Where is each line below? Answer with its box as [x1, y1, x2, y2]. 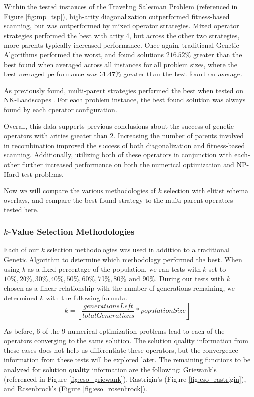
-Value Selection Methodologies [8, 225, 135, 237]
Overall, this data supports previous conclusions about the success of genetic [4, 121, 234, 131]
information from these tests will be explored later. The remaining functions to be [4, 354, 251, 365]
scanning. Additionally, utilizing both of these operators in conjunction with [4, 149, 232, 160]
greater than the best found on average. [123, 69, 242, 79]
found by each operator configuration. [4, 104, 117, 114]
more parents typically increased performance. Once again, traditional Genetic [4, 40, 239, 50]
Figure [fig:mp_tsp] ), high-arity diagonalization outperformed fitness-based [4, 11, 229, 21]
